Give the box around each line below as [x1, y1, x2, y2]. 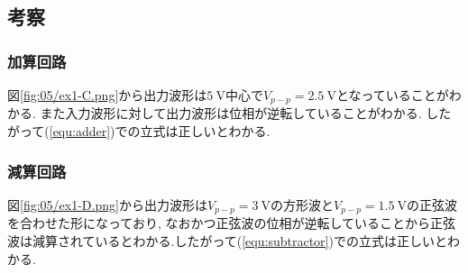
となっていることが [335, 86, 449, 104]
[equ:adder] [49, 122, 111, 141]
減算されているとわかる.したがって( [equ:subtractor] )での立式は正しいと [32, 231, 447, 250]
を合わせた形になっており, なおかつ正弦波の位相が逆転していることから [7, 214, 431, 232]
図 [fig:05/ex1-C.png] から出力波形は [7, 86, 207, 104]
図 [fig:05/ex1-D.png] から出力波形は [7, 195, 207, 214]
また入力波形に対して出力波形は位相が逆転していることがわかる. [40, 104, 422, 123]
